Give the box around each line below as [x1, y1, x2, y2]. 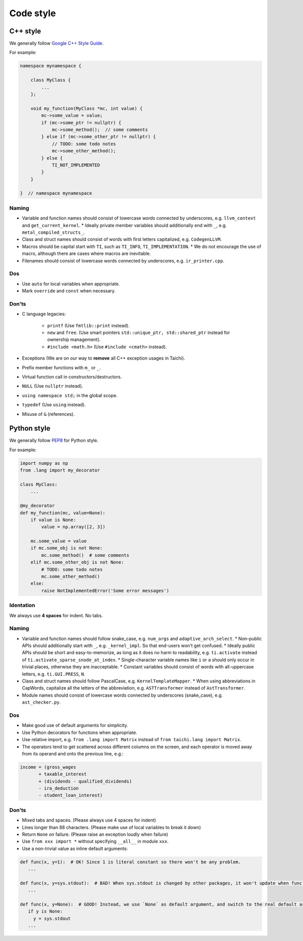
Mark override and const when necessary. [22, 288, 116, 294]
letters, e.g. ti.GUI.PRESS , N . [22, 671, 85, 677]
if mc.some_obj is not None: [30, 545, 103, 551]
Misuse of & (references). [22, 411, 75, 417]
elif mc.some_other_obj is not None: [30, 560, 124, 565]
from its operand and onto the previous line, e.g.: [22, 750, 124, 756]
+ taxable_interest [38, 772, 87, 777]
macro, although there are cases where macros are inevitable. [22, 250, 151, 256]
